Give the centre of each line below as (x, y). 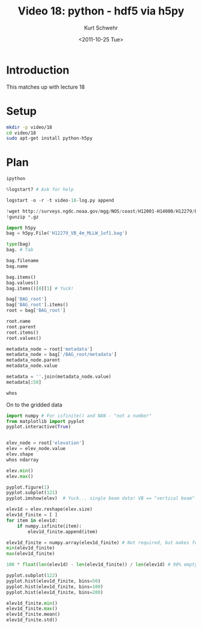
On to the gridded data (34, 404)
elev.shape (20, 454)
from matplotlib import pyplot (45, 421)
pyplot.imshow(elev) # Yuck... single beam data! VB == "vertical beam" (101, 498)
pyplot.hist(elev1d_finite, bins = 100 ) (55, 587)
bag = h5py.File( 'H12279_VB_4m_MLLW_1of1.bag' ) (67, 233)
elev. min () (20, 471)
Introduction (38, 70)
